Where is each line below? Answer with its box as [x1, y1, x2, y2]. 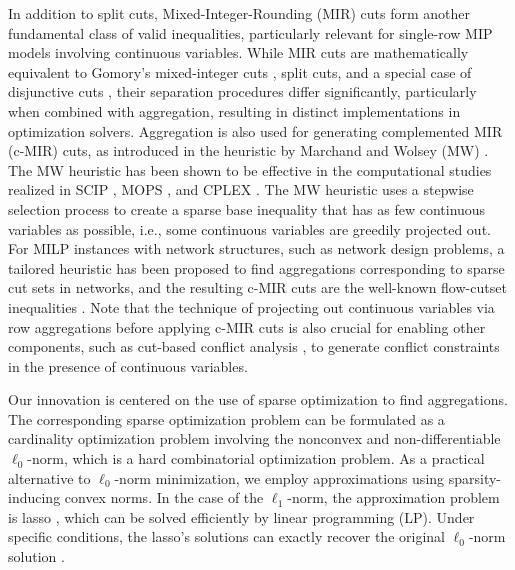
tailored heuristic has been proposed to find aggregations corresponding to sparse [8, 257, 505, 278]
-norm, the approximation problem [287, 487, 500, 508]
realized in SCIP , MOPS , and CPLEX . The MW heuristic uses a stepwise [8, 179, 474, 200]
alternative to [8, 467, 91, 488]
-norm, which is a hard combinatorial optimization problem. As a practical [27, 448, 485, 469]
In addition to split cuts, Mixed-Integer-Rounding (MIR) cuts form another [8, 3, 471, 23]
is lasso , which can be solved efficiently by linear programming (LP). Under [8, 506, 475, 527]
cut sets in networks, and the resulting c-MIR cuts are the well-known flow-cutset [8, 277, 507, 298]
